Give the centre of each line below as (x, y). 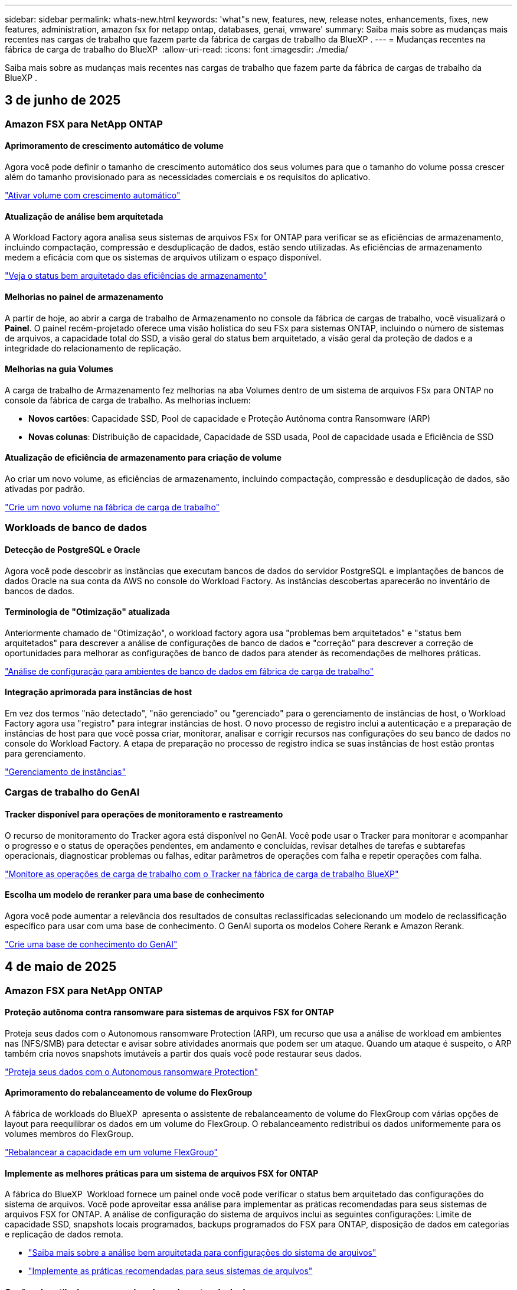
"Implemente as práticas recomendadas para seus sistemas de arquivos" (171, 1271)
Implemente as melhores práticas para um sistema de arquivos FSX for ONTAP (162, 1173)
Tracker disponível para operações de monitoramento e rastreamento (144, 814)
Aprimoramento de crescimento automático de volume (114, 146)
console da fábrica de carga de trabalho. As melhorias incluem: (128, 400)
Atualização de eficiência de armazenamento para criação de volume (143, 458)
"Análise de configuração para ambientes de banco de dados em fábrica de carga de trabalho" (189, 671)
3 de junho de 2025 (63, 100)
